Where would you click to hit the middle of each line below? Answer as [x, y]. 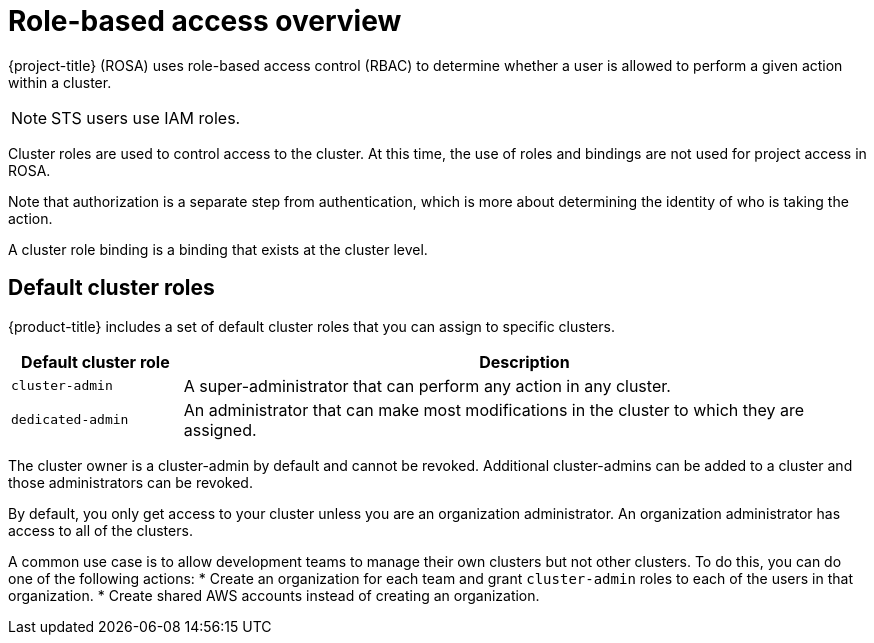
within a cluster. [60, 82]
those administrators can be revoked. [130, 482]
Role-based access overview [205, 21]
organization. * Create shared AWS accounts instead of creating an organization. [274, 595]
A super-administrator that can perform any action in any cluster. [427, 385]
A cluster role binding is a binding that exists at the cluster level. [218, 249]
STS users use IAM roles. [146, 117]
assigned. [220, 429]
